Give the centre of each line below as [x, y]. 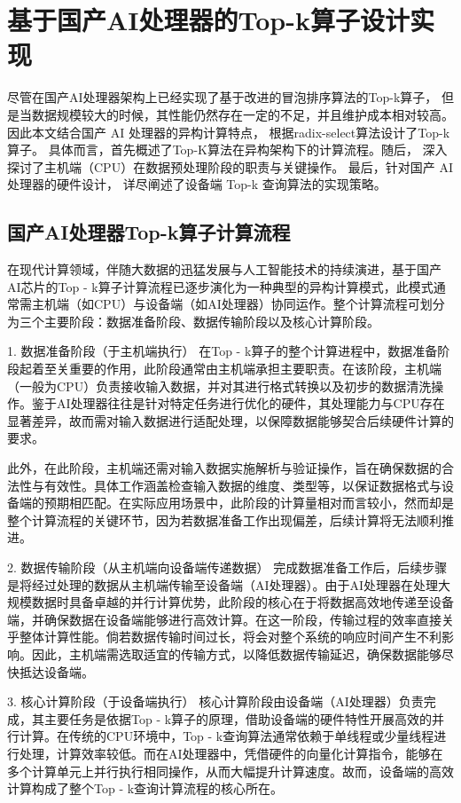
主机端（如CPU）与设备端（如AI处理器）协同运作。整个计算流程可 [226, 304]
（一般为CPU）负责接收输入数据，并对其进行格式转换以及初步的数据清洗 [219, 386]
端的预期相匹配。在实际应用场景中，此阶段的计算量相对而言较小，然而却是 [236, 503]
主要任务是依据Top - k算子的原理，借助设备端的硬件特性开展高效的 [238, 718]
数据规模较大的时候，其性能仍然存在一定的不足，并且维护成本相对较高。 [242, 114]
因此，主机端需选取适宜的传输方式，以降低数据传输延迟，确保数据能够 [236, 653]
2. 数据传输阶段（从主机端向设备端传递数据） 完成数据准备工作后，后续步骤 [227, 567]
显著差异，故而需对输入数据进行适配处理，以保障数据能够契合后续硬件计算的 [230, 420]
